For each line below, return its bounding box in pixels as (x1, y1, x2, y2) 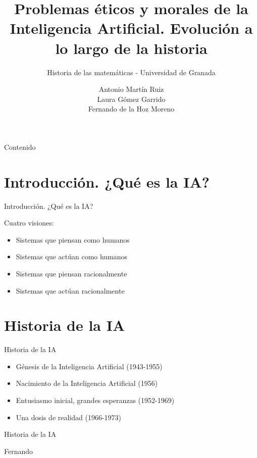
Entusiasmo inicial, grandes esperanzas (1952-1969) (16, 395, 175, 406)
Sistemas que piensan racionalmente (16, 268, 127, 278)
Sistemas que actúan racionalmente (16, 285, 125, 296)
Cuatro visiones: (4, 217, 54, 228)
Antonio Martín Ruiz (98, 84, 164, 94)
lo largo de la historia (55, 37, 208, 58)
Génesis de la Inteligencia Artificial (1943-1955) (16, 361, 163, 371)
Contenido (4, 141, 36, 152)
